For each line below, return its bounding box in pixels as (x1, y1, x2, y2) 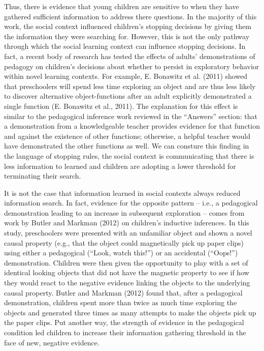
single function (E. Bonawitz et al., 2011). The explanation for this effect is (4, 100, 238, 111)
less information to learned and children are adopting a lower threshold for (4, 160, 236, 171)
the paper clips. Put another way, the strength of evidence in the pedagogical (4, 317, 244, 328)
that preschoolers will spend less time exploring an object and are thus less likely (4, 80, 256, 91)
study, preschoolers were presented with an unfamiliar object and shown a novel (4, 227, 252, 238)
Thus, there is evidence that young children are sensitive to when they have (4, 1, 239, 11)
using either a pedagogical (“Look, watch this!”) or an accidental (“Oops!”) (4, 247, 238, 258)
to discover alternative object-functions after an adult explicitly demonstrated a (4, 91, 252, 101)
